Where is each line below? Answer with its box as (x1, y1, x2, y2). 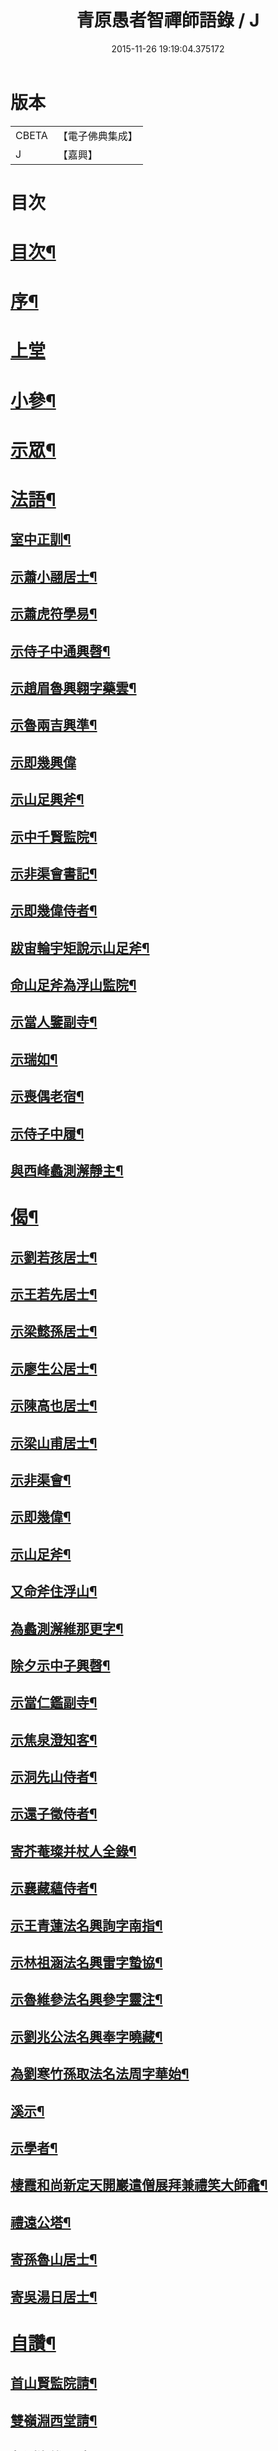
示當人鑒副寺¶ (10, 1014, 98, 1031)
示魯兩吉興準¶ (10, 717, 98, 734)
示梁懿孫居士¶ (10, 1323, 98, 1340)
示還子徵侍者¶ (10, 1806, 98, 1823)
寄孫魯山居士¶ (10, 2251, 98, 2268)
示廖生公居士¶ (10, 1360, 98, 1377)
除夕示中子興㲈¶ (10, 1657, 111, 1674)
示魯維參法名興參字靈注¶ (10, 1991, 163, 2008)
